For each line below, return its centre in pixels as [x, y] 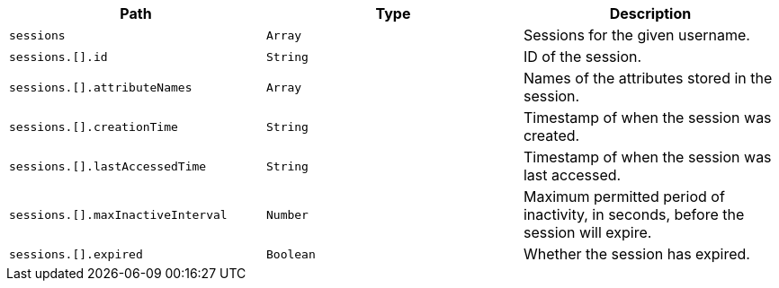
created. [551, 135]
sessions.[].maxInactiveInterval [118, 214]
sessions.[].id [58, 57]
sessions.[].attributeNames [101, 87]
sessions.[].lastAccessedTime [108, 166]
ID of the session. [582, 57]
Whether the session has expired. [636, 254]
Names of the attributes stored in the [648, 78]
